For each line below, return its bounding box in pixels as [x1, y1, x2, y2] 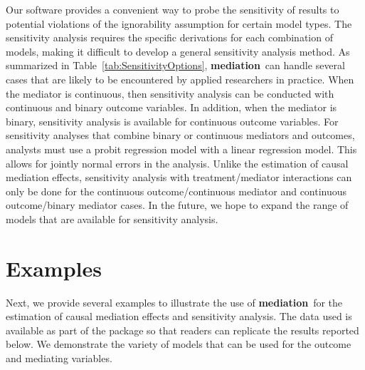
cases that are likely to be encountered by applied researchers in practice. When [6, 71, 354, 86]
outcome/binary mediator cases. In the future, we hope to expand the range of [6, 197, 349, 212]
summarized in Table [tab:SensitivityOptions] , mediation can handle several [6, 58, 345, 73]
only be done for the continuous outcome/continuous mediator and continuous [6, 183, 347, 198]
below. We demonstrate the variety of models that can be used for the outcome [6, 336, 351, 351]
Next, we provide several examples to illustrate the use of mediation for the [6, 294, 343, 309]
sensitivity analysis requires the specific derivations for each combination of [6, 30, 333, 45]
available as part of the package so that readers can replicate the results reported [6, 322, 359, 337]
